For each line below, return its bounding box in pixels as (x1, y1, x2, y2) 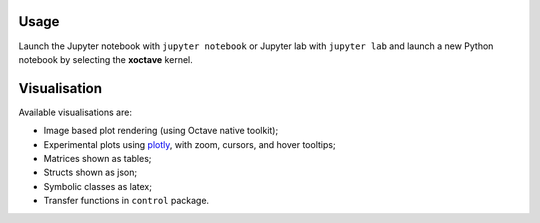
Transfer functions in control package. (43, 195, 210, 207)
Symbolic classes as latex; (43, 180, 152, 192)
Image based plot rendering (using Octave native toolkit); (43, 125, 279, 137)
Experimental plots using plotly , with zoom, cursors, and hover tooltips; (43, 138, 336, 150)
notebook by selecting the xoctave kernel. (18, 53, 194, 65)
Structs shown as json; (43, 166, 138, 179)
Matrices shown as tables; (43, 152, 152, 164)
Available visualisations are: (18, 106, 132, 118)
